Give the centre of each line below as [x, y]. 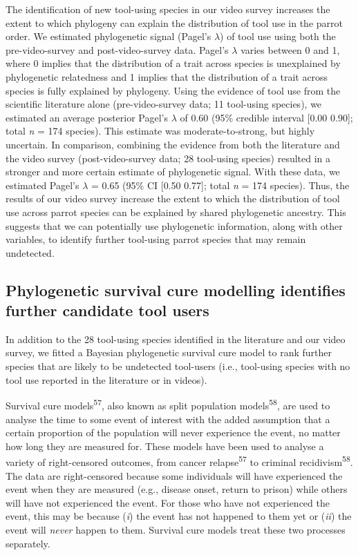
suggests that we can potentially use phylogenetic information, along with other [174, 225]
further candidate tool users [107, 310]
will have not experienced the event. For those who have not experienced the [168, 502]
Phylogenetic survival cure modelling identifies [176, 290]
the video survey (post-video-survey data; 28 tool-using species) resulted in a [168, 158]
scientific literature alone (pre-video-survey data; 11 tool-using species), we [164, 104]
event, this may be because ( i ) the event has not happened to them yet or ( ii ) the [179, 516]
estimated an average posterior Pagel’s [87, 117]
